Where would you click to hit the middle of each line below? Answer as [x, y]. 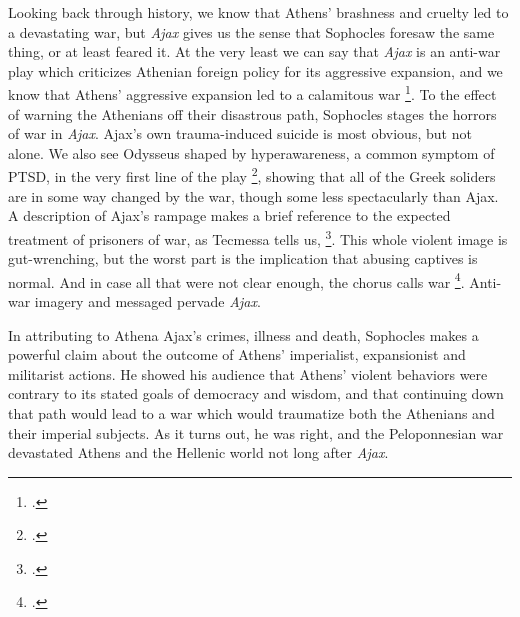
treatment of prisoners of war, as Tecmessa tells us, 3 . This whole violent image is [258, 237]
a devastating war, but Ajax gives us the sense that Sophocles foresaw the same [251, 31]
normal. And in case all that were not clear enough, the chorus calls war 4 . [236, 280]
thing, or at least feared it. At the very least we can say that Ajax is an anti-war [254, 51]
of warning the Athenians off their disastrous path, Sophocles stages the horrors [252, 113]
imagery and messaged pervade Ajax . [147, 300]
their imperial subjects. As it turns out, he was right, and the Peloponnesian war [256, 432]
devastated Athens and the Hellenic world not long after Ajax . [198, 452]
